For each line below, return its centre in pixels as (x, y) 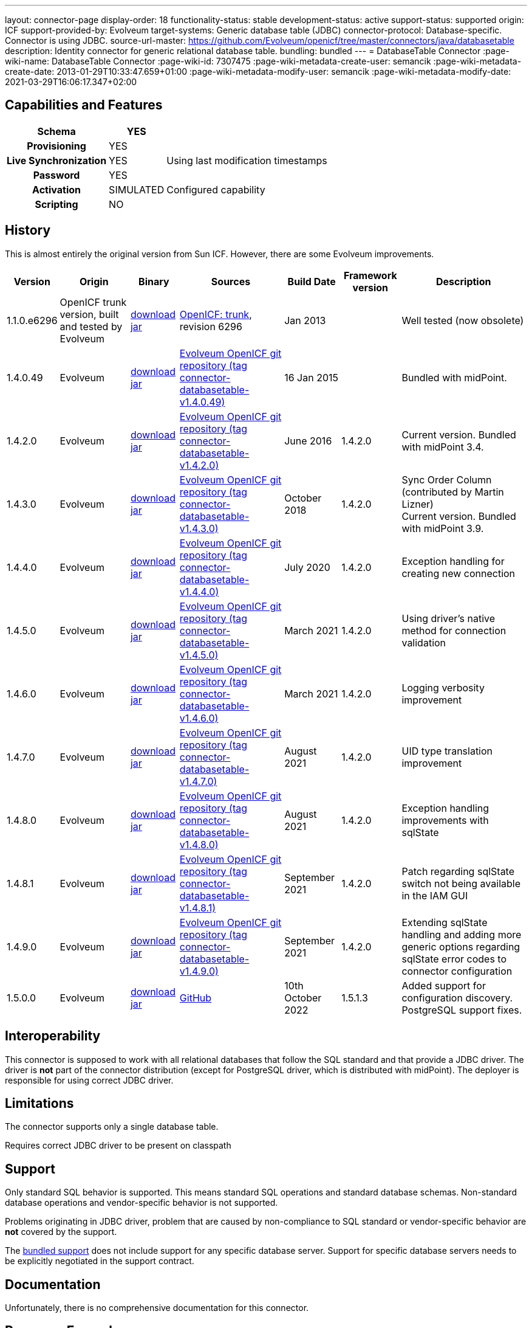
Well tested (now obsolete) (463, 320)
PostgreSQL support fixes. (462, 1010)
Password (56, 175)
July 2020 (307, 567)
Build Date (312, 281)
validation (424, 642)
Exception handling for (453, 561)
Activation (56, 189)
